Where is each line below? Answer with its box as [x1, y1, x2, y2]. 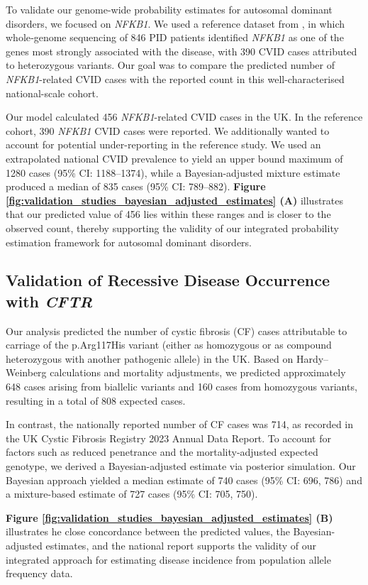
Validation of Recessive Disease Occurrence [6, 269, 330, 291]
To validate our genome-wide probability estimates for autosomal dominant [6, 2, 333, 16]
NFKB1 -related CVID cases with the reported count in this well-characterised [6, 71, 345, 86]
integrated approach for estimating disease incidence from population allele [6, 552, 331, 567]
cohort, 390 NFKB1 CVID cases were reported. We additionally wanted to [6, 123, 330, 138]
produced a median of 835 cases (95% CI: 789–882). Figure [6, 179, 266, 194]
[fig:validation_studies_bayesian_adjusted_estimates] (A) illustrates [6, 192, 344, 207]
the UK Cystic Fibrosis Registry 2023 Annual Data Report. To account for [6, 430, 331, 445]
